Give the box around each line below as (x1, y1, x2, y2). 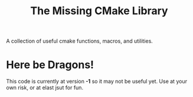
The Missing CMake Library (30, 4, 168, 18)
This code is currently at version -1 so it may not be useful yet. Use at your (6, 78, 188, 85)
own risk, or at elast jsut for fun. (6, 84, 84, 91)
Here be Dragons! (6, 58, 94, 72)
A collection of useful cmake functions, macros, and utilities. (6, 37, 153, 45)
